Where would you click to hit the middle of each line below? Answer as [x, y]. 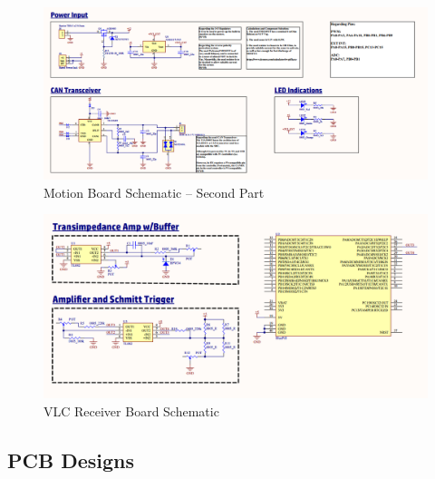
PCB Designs [71, 459]
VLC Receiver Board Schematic [131, 411]
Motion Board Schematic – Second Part [154, 192]
